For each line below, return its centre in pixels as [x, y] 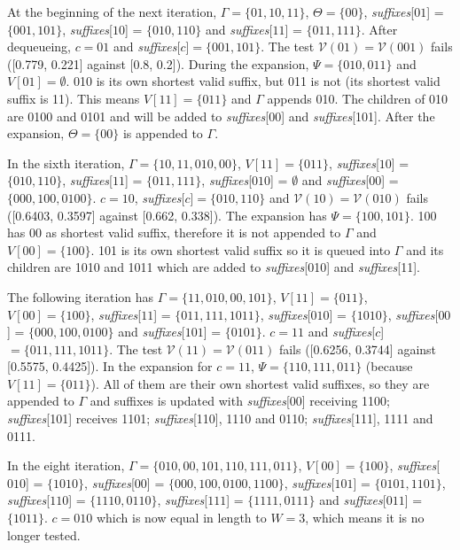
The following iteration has [81, 296]
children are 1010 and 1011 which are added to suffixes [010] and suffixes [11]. [214, 267]
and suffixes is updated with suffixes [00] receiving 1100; [240, 401]
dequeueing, [39, 46]
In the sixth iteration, [66, 163]
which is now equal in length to [181, 518]
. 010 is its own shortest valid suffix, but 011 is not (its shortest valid [253, 81]
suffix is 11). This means [74, 98]
